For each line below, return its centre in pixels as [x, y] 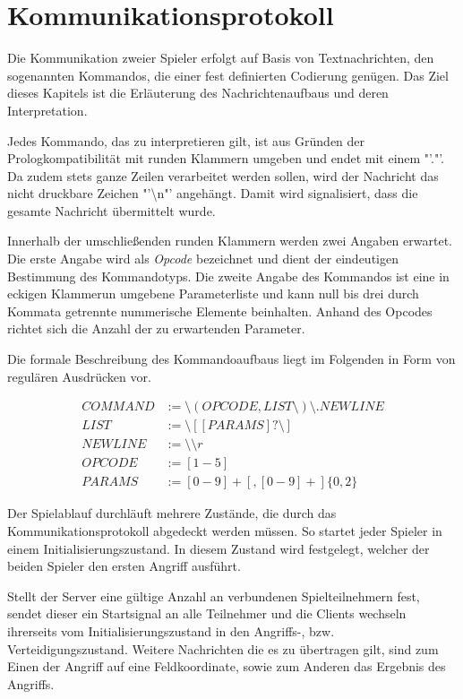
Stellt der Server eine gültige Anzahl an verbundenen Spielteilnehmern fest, [214, 595]
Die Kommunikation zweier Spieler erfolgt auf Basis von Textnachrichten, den [221, 58]
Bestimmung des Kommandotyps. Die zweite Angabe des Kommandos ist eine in [228, 276]
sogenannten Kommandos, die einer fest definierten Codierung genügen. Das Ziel [228, 75]
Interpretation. [47, 110]
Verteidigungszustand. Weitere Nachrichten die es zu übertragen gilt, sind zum [223, 648]
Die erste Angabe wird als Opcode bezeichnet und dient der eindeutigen [203, 259]
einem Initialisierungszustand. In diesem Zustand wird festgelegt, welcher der [219, 548]
